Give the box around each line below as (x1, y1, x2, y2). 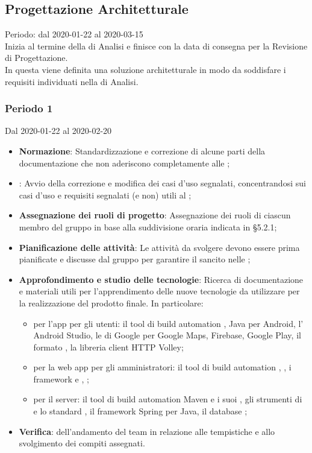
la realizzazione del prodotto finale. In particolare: (19, 296, 204, 309)
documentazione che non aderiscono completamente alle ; (19, 156, 230, 169)
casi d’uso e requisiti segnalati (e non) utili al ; (19, 188, 192, 201)
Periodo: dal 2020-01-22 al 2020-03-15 (5, 28, 143, 40)
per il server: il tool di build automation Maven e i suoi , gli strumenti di (33, 393, 302, 405)
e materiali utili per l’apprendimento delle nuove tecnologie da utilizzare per (19, 285, 300, 297)
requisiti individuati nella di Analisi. (5, 75, 139, 87)
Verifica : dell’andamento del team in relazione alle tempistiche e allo (19, 425, 275, 437)
